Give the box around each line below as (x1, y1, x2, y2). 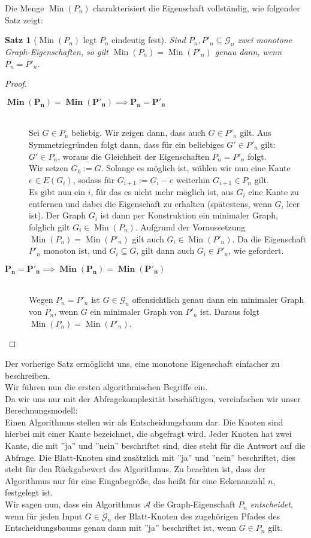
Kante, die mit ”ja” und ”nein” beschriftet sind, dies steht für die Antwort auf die (5, 439, 306, 452)
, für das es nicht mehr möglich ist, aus (90, 186, 234, 198)
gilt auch (132, 232, 164, 245)
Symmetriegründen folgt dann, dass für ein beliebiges (29, 138, 224, 150)
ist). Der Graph (29, 209, 86, 221)
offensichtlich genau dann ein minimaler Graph (132, 293, 304, 306)
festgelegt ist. (5, 486, 53, 499)
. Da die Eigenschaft (232, 232, 307, 245)
